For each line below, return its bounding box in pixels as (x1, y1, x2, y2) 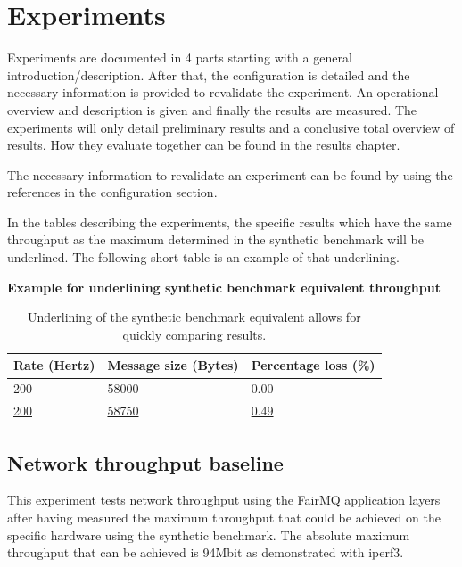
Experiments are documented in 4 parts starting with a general (7, 48, 352, 67)
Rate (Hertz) (13, 356, 95, 374)
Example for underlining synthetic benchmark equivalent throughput (7, 277, 441, 296)
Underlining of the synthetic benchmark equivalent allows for (27, 308, 361, 326)
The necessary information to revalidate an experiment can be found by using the (7, 165, 453, 184)
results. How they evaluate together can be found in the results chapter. (7, 136, 400, 154)
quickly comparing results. (122, 325, 267, 343)
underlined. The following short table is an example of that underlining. (7, 248, 400, 267)
